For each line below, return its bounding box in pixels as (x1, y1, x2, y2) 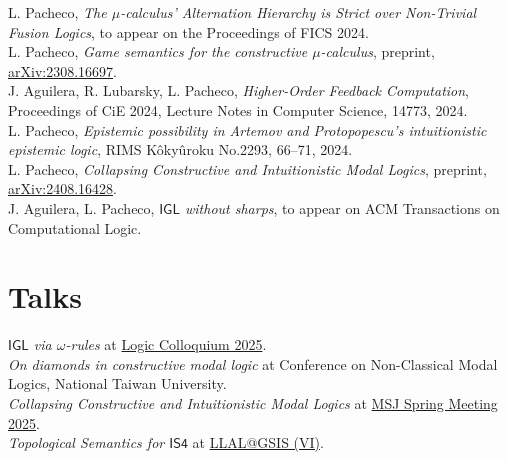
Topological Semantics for (8, 432, 165, 453)
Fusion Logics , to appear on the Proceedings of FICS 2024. (8, 21, 369, 42)
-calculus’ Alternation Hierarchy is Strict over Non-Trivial (120, 2, 477, 22)
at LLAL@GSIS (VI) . (192, 432, 324, 453)
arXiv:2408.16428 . (8, 178, 117, 199)
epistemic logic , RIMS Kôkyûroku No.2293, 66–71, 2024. (8, 139, 353, 160)
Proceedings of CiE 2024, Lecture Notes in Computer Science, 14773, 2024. (8, 99, 468, 120)
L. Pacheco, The (8, 2, 107, 22)
